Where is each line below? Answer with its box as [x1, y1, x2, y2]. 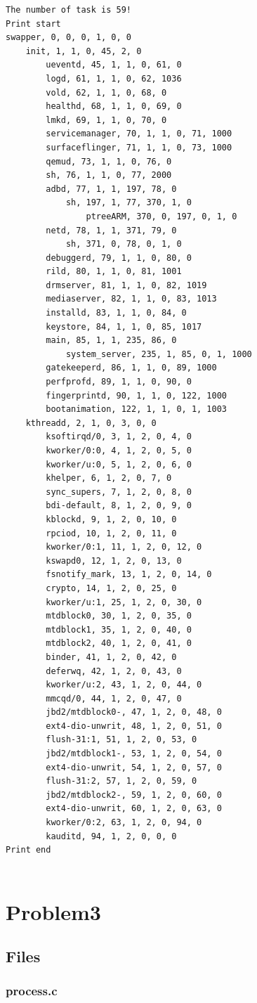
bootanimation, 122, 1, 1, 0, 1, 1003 [46, 404, 227, 415]
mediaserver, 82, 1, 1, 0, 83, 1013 [46, 294, 217, 304]
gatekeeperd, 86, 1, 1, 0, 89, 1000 [46, 363, 217, 373]
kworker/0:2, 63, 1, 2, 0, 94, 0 [46, 817, 202, 828]
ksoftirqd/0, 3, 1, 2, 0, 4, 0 [46, 432, 192, 442]
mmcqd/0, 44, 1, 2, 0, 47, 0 [46, 693, 182, 704]
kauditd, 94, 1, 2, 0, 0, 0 [46, 831, 177, 841]
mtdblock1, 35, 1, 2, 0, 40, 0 [46, 624, 192, 635]
